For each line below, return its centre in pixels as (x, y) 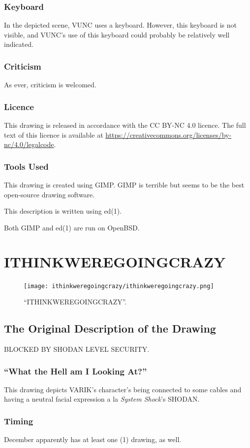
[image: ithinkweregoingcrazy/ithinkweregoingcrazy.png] (119, 286)
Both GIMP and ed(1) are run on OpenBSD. (72, 227)
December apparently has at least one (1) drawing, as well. (93, 439)
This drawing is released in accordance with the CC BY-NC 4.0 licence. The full (125, 125)
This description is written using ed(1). (63, 211)
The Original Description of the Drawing (110, 328)
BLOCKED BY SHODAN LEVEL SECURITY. (77, 349)
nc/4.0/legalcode (29, 144)
